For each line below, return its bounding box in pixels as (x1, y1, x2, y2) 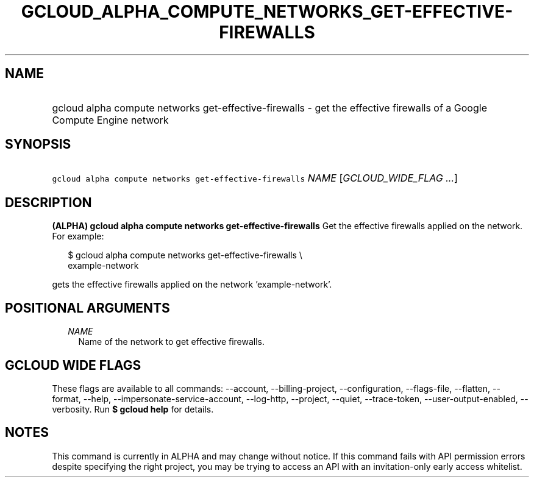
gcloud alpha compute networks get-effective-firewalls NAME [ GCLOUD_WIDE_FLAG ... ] (52, 172, 458, 185)
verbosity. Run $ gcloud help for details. (52, 403, 214, 414)
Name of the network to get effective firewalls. (78, 336, 265, 347)
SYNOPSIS (5, 136, 71, 152)
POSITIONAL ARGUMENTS (5, 300, 170, 316)
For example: (52, 231, 104, 242)
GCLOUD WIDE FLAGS (5, 357, 141, 373)
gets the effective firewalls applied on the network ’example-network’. (52, 279, 332, 290)
